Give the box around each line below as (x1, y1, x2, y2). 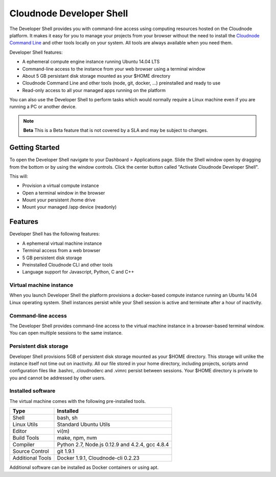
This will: (9, 173, 28, 179)
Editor (12, 427, 27, 435)
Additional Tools (12, 455, 52, 462)
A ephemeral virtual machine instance (22, 240, 102, 246)
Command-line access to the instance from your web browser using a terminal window (22, 65, 205, 72)
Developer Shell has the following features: (9, 231, 100, 237)
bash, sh (57, 414, 78, 421)
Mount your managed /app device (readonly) (22, 204, 117, 210)
